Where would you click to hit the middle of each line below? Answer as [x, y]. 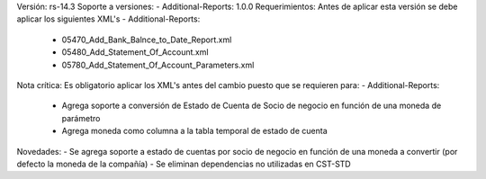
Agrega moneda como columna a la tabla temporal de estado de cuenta [194, 131]
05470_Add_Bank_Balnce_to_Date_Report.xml [147, 40]
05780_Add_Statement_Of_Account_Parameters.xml [158, 65]
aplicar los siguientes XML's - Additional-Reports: [108, 19]
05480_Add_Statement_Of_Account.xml [135, 52]
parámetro [81, 118]
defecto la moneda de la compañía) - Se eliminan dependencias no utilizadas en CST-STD [184, 164]
